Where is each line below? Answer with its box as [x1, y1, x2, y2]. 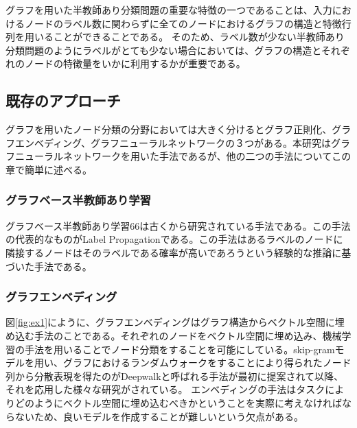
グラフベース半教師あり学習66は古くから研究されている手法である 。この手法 [5, 218, 351, 233]
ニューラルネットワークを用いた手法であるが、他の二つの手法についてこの [14, 149, 352, 163]
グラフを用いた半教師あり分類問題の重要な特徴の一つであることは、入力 [5, 3, 332, 16]
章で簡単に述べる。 [5, 162, 92, 176]
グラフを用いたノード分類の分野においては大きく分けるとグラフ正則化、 [5, 122, 332, 136]
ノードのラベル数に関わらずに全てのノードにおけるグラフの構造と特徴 [24, 16, 342, 30]
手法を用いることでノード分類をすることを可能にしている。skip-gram [24, 342, 335, 356]
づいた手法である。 [5, 259, 92, 273]
